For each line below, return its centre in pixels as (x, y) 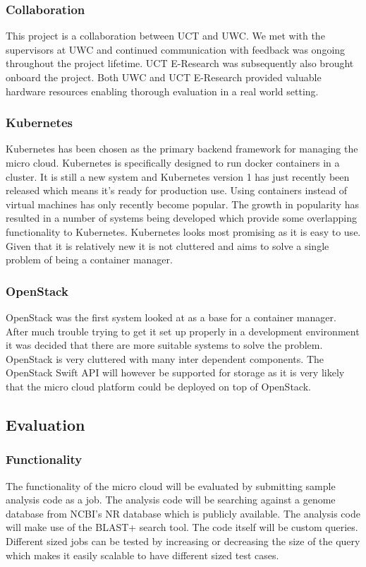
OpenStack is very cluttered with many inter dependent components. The (165, 358)
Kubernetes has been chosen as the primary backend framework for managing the (182, 149)
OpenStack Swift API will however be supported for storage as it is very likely (175, 372)
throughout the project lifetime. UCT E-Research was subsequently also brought (180, 63)
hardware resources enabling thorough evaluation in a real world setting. (162, 91)
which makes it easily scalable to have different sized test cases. (142, 555)
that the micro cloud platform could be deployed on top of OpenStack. (158, 386)
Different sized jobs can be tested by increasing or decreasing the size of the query (183, 541)
